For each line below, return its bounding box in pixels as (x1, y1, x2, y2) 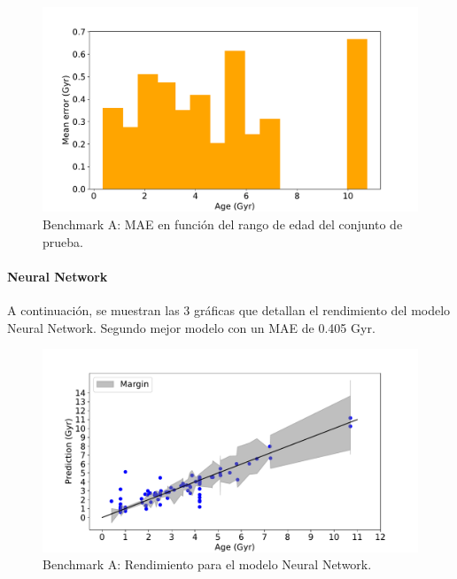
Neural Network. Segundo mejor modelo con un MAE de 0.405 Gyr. (7, 318, 376, 336)
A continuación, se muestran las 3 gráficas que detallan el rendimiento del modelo (7, 301, 451, 320)
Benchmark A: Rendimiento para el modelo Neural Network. (43, 555, 372, 574)
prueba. (43, 232, 83, 251)
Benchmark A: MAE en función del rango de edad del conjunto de (43, 215, 403, 234)
